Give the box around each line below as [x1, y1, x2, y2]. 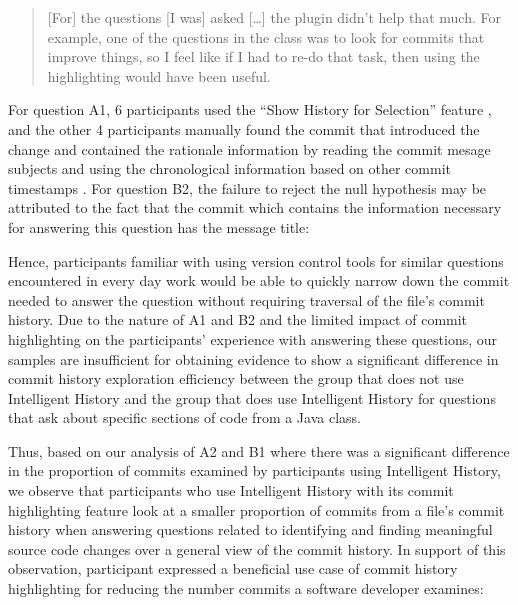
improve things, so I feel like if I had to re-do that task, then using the [47, 46, 480, 67]
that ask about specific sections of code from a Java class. [8, 407, 361, 428]
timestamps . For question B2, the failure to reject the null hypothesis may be [8, 177, 487, 198]
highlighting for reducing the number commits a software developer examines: [8, 578, 484, 599]
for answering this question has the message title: [8, 216, 310, 237]
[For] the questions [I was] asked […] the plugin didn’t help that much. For [47, 7, 501, 27]
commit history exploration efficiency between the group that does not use [8, 368, 464, 389]
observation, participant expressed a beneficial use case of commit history [8, 558, 458, 579]
